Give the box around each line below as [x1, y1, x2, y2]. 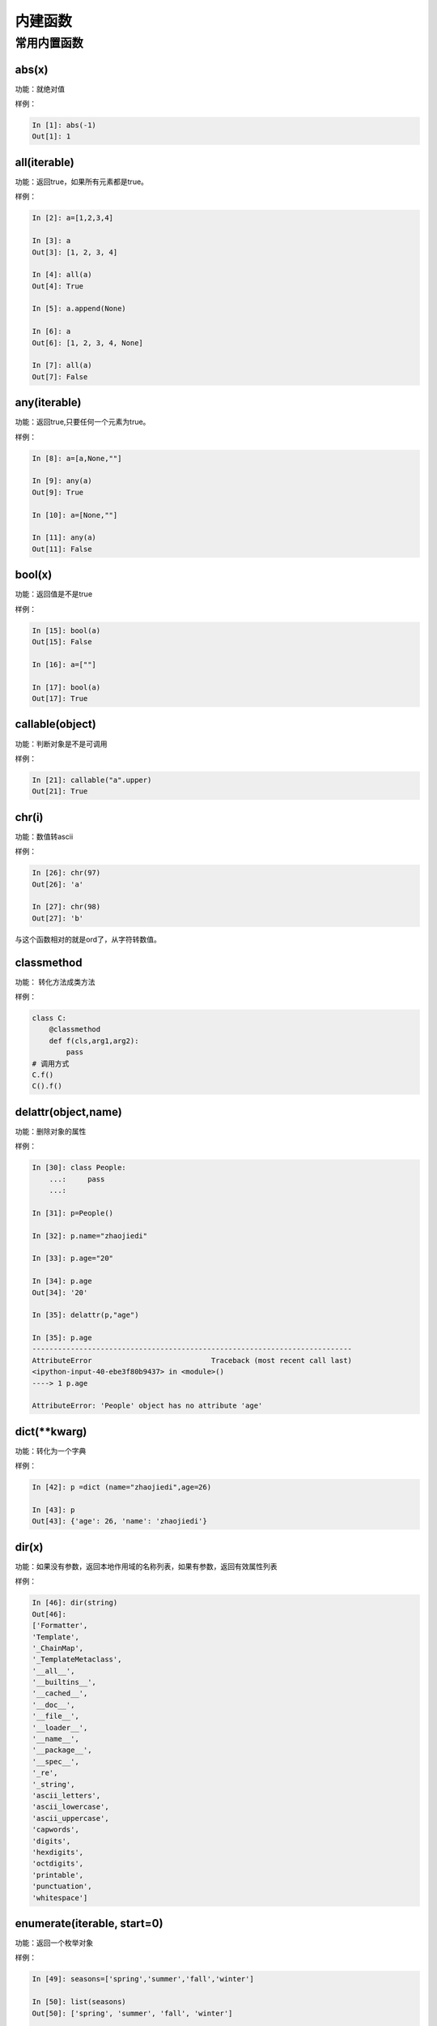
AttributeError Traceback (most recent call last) [32, 1356, 352, 1365]
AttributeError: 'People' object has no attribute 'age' [32, 1401, 263, 1410]
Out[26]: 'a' [32, 879, 84, 889]
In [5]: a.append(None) [32, 304, 127, 314]
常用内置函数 [15, 36, 84, 50]
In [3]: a [32, 236, 71, 246]
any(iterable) [15, 395, 82, 409]
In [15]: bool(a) [32, 626, 101, 635]
